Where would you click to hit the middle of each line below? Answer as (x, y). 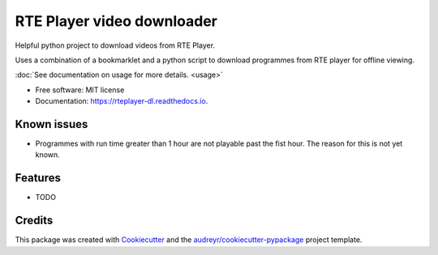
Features (38, 178)
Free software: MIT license (80, 90)
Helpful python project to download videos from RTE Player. (115, 45)
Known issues (52, 124)
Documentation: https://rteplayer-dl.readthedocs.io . (122, 101)
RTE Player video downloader (116, 21)
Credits (34, 221)
